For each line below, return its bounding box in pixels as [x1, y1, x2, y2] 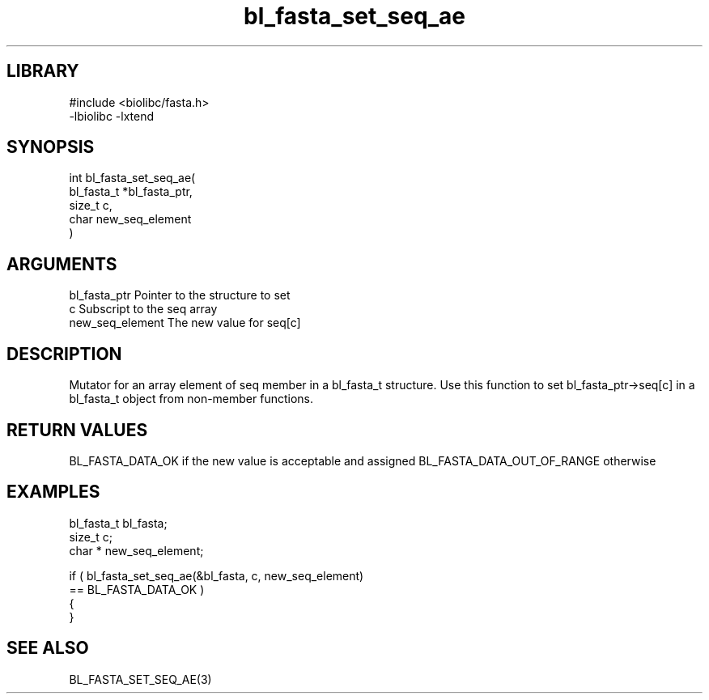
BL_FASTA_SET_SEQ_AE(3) [69, 672, 212, 686]
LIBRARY [6, 61, 79, 82]
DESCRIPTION [6, 343, 122, 364]
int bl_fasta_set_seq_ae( [69, 171, 196, 185]
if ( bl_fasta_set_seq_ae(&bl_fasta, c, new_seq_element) [69, 568, 364, 583]
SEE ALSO [6, 638, 89, 659]
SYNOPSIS [6, 137, 95, 158]
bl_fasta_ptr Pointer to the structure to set [69, 288, 291, 303]
